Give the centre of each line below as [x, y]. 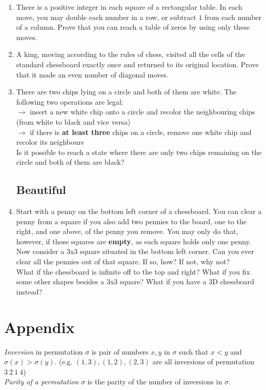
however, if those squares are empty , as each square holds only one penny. [134, 241]
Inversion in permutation [44, 351]
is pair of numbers [120, 351]
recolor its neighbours [50, 142]
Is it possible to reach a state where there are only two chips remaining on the [139, 152]
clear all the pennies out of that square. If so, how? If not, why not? [123, 261]
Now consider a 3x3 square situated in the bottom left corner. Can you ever [135, 251]
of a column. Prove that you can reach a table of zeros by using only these [133, 27]
